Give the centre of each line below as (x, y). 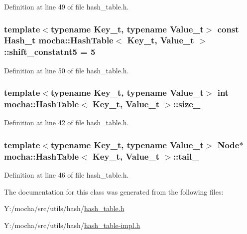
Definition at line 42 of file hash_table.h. (66, 122)
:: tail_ (186, 156)
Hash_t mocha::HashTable (59, 40)
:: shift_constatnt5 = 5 (50, 52)
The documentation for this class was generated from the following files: (114, 191)
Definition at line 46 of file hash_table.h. (66, 175)
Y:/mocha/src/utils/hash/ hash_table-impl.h (72, 225)
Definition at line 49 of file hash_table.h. (66, 6)
